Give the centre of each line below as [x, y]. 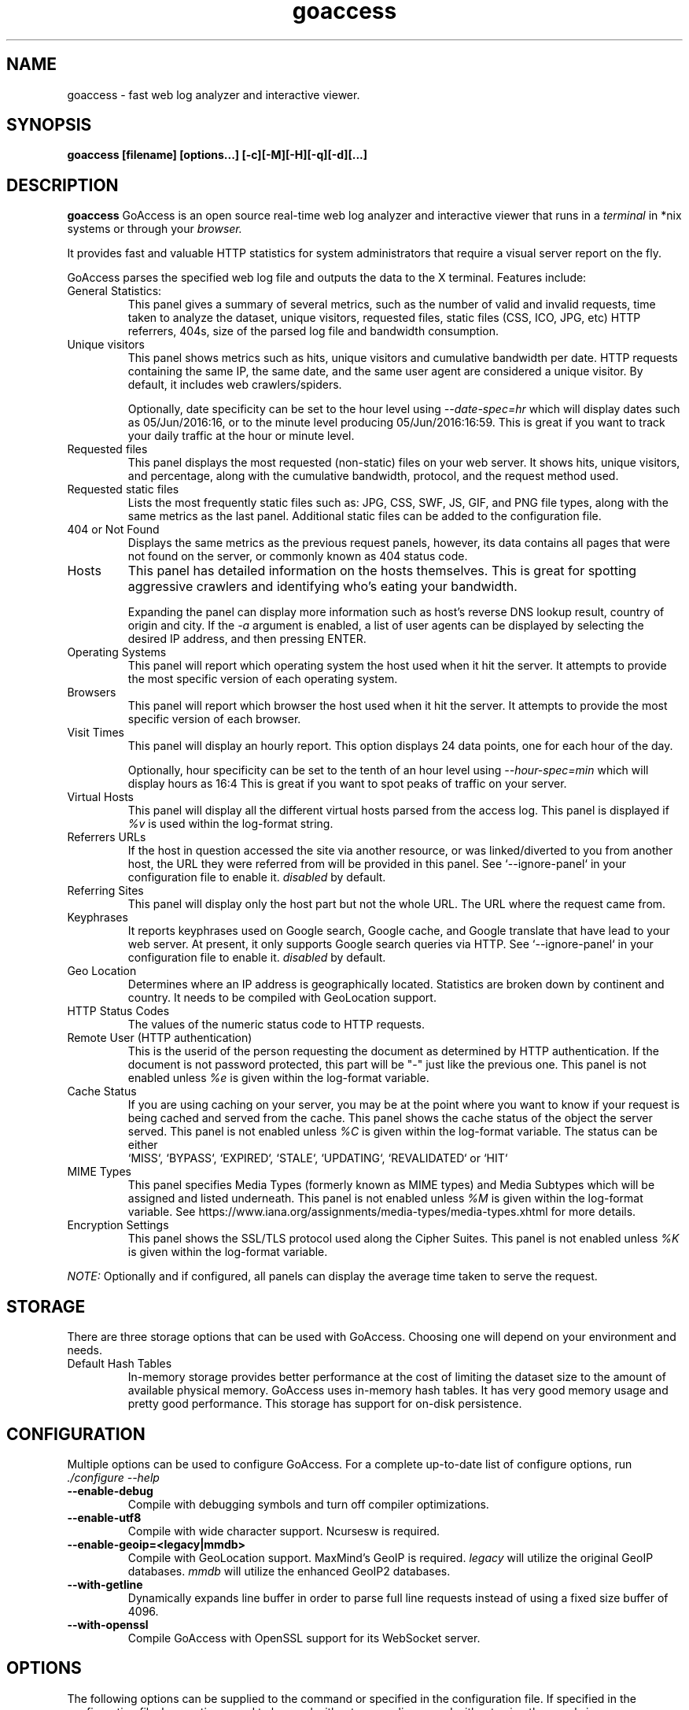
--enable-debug [110, 1490]
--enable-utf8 [104, 1517]
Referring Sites [105, 891]
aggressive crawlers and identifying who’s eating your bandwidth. [322, 587]
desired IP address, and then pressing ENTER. [247, 639]
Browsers [92, 692]
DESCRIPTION [63, 185]
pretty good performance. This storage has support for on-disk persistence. [325, 1404]
